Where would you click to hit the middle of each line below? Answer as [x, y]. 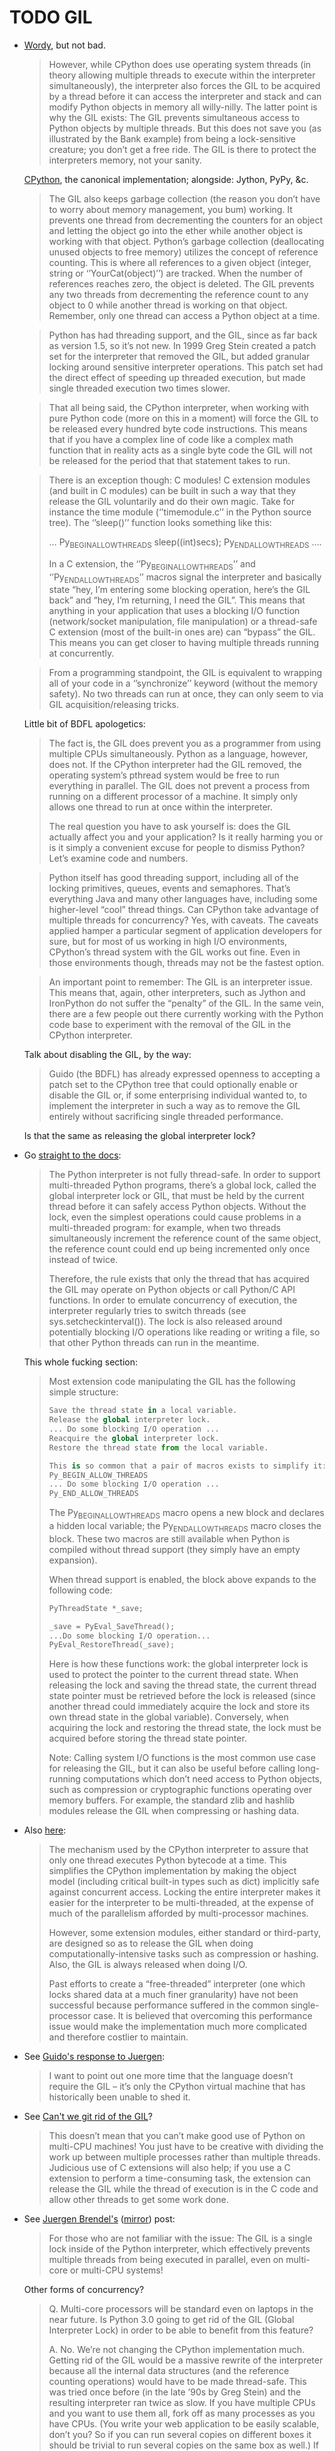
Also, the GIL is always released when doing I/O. [148, 1965]
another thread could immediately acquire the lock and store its [179, 1707]
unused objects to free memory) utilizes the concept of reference [183, 252]
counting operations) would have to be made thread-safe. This [177, 2382]
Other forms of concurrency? [84, 2290]
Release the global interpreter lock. [129, 1420]
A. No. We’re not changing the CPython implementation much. [176, 2350]
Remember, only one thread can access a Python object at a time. [184, 315]
